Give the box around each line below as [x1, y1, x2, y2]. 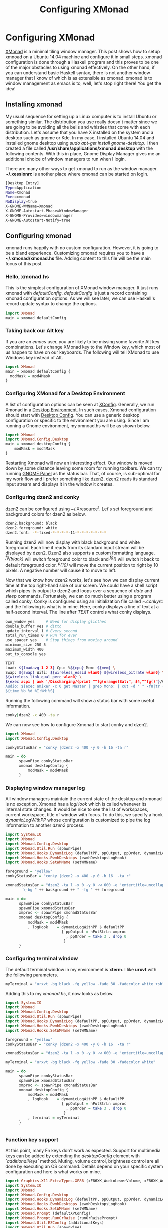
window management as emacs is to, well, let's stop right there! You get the [5, 80, 161, 86]
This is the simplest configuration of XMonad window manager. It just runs [5, 284, 159, 291]
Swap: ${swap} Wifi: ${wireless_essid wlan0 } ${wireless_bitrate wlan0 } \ [5, 670, 165, 675]
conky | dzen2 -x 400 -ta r [5, 712, 59, 717]
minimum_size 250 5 [5, 642, 46, 647]
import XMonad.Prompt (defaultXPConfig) [5, 1211, 91, 1216]
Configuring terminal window [5, 955, 78, 962]
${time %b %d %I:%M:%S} [5, 689, 55, 694]
